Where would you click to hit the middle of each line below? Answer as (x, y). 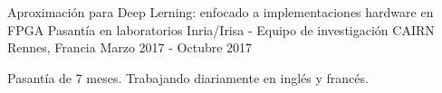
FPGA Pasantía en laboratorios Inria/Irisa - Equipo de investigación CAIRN (221, 29)
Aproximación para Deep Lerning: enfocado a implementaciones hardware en (221, 12)
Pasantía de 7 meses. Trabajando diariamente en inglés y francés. (188, 77)
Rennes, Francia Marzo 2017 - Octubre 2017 (130, 47)
